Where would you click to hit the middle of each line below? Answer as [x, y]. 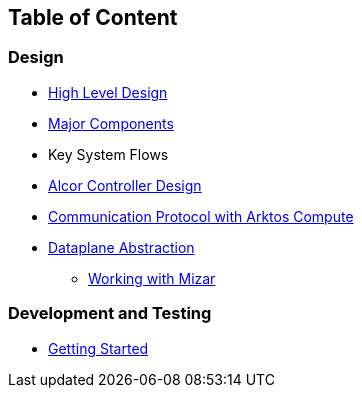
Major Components [111, 123]
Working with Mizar [152, 278]
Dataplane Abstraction [121, 247]
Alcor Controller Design [125, 185]
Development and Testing [110, 313]
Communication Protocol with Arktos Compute [201, 216]
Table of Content [93, 17]
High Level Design [108, 92]
